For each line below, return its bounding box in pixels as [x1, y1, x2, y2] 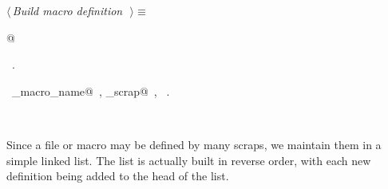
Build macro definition [12, 2, 123, 18]
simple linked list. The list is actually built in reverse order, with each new [6, 152, 371, 168]
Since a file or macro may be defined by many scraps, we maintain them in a [6, 136, 382, 152]
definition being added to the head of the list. [6, 167, 229, 184]
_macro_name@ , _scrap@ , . [11, 82, 170, 99]
